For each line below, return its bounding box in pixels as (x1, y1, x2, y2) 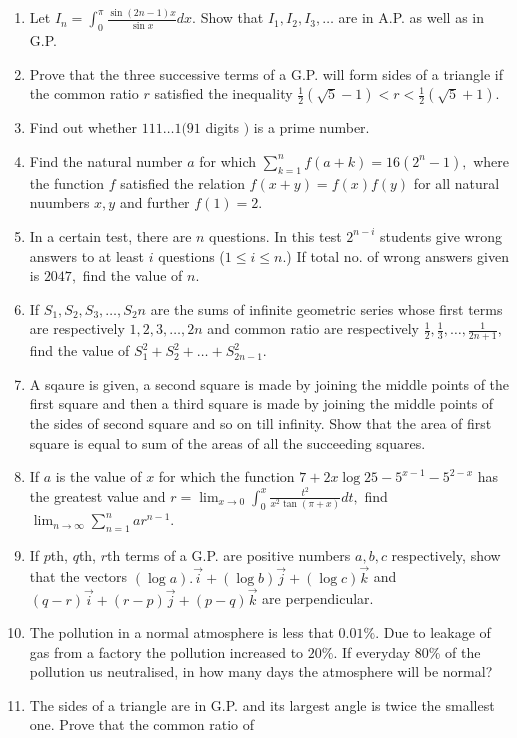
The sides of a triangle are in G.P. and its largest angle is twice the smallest (29, 694, 495, 715)
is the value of (55, 466, 142, 487)
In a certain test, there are (29, 225, 192, 246)
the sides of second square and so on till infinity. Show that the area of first (29, 412, 492, 433)
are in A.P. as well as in (338, 7, 485, 28)
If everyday (341, 641, 411, 662)
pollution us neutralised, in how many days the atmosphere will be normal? (29, 661, 493, 682)
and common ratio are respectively (207, 318, 419, 339)
